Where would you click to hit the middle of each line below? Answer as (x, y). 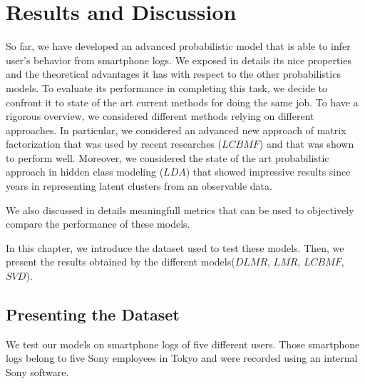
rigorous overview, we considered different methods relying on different (160, 116)
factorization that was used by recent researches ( (114, 144)
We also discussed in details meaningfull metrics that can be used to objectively (180, 209)
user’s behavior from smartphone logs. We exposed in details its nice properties (179, 60)
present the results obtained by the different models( (120, 262)
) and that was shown (307, 144)
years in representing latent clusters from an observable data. (139, 186)
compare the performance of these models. (98, 224)
